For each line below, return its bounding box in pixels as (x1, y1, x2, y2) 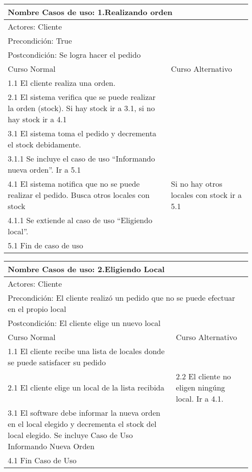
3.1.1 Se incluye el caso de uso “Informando (8, 153, 155, 164)
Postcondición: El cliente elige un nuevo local (8, 317, 161, 328)
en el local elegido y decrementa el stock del (8, 418, 157, 429)
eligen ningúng (176, 382, 225, 393)
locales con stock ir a (171, 189, 242, 200)
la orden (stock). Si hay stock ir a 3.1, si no (8, 102, 155, 114)
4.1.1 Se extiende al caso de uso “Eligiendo (8, 214, 153, 226)
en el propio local (8, 303, 66, 314)
